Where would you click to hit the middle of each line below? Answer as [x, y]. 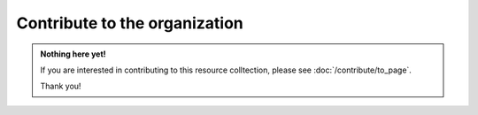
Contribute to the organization [130, 23]
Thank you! [61, 86]
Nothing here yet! [73, 54]
